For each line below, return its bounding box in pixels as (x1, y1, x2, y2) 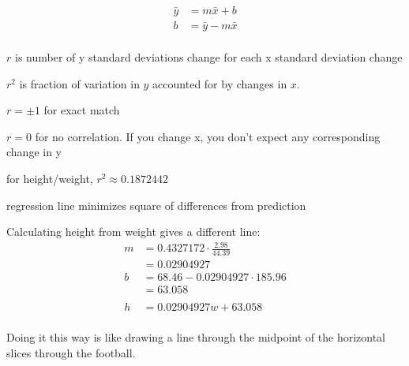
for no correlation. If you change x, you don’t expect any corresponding (35, 128, 381, 144)
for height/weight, (6, 170, 93, 187)
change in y (6, 144, 62, 160)
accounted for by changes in (152, 75, 287, 91)
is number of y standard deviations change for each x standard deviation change (14, 49, 403, 65)
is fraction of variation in (19, 75, 140, 91)
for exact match (43, 102, 120, 118)
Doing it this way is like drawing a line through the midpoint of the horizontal (6, 329, 386, 345)
